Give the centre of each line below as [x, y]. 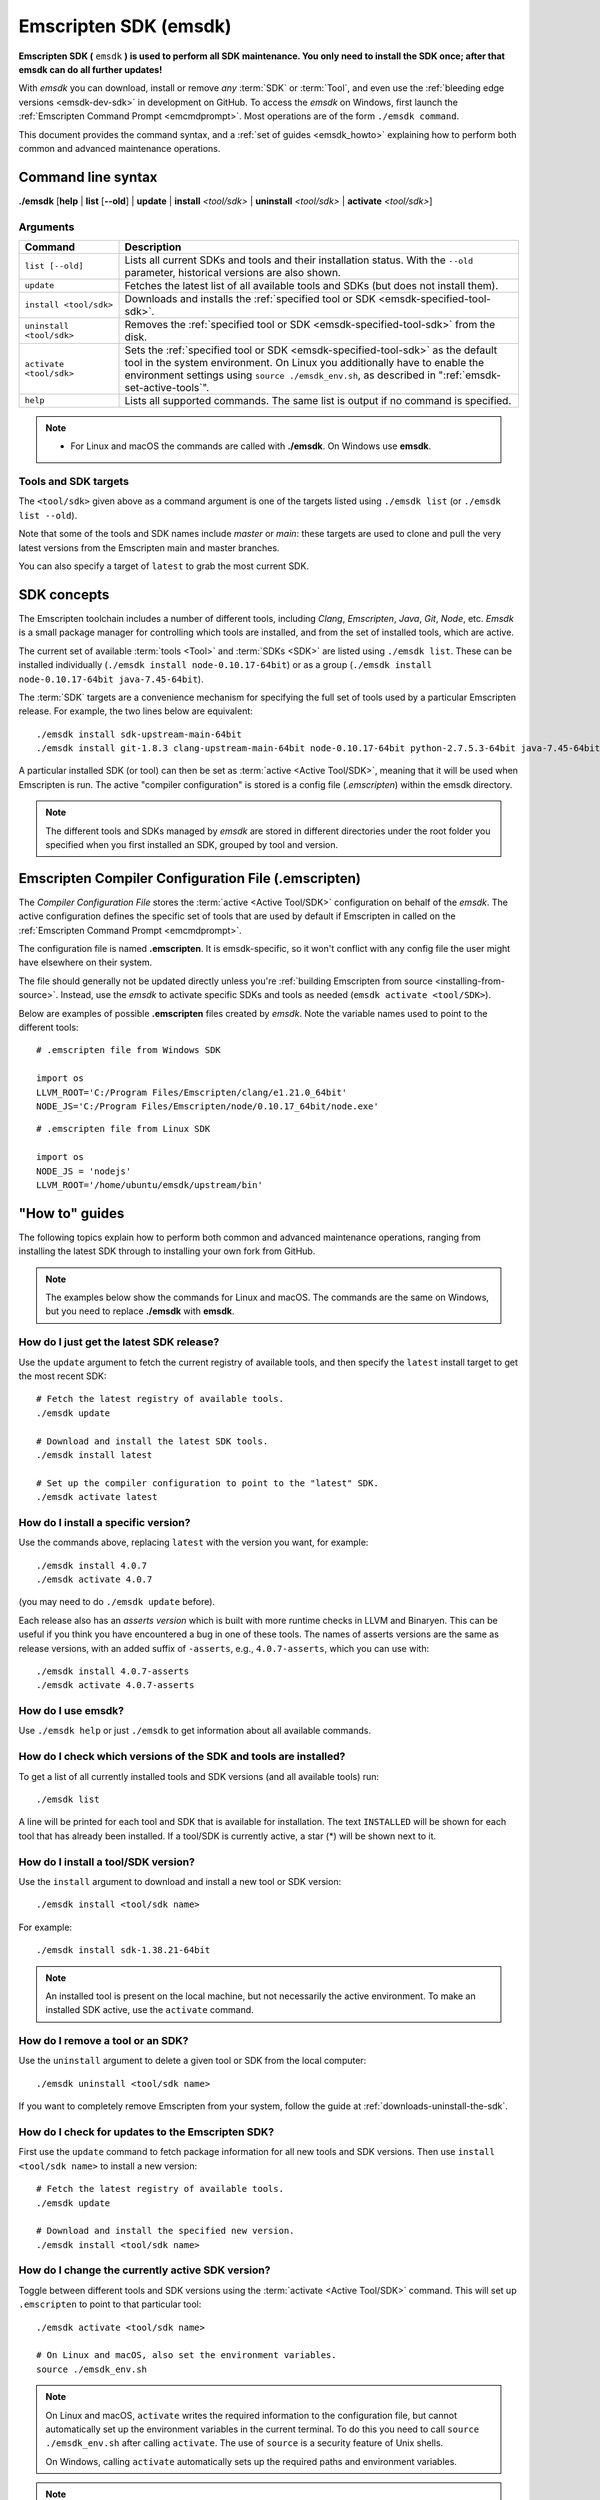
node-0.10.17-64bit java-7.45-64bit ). [111, 679]
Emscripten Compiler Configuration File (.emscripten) [190, 878]
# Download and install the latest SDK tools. [152, 1441]
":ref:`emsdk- [470, 375]
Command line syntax [88, 176]
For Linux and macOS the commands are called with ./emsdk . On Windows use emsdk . [251, 446]
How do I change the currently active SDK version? [144, 2270]
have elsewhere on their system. [85, 962]
